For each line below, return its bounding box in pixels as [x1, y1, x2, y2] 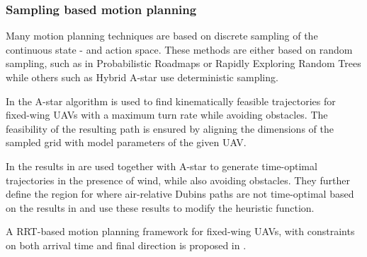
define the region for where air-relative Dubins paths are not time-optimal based [6, 186, 354, 201]
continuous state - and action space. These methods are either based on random [6, 42, 353, 56]
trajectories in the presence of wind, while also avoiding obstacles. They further [6, 172, 350, 187]
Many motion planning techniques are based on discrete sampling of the [6, 28, 318, 43]
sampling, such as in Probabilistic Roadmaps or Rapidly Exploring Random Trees [6, 56, 361, 71]
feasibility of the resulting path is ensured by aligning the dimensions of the [6, 121, 334, 136]
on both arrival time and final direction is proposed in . [6, 237, 247, 252]
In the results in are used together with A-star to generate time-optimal [6, 158, 317, 173]
